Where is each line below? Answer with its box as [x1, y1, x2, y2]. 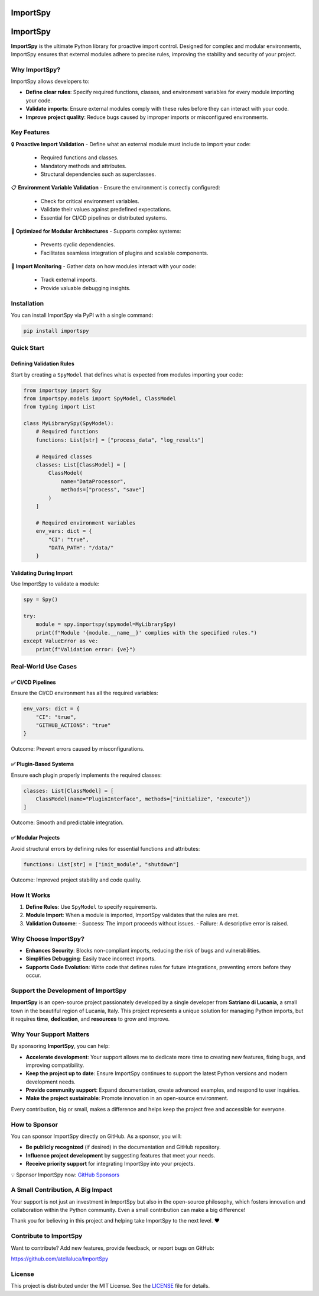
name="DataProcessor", [60, 478, 126, 485]
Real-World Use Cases [11, 662, 77, 670]
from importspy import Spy [23, 387, 102, 394]
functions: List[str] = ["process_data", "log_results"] [35, 436, 204, 443]
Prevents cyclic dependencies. [40, 241, 115, 248]
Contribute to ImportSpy [11, 1232, 83, 1240]
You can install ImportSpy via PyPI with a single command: [11, 311, 154, 319]
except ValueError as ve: [23, 638, 99, 645]
